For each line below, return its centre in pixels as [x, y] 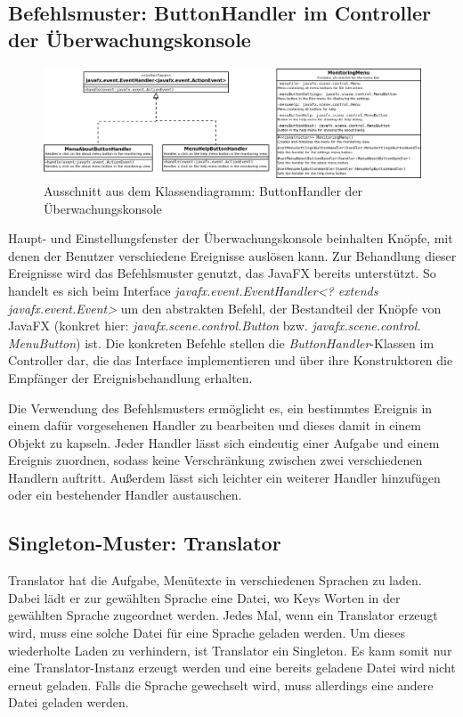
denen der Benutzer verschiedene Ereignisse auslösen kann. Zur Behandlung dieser [232, 255]
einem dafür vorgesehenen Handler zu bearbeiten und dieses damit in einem [215, 425]
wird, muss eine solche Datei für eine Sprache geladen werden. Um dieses [207, 633]
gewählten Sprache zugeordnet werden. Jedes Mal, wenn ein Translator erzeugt [223, 615]
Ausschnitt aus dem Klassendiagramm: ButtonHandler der [203, 190]
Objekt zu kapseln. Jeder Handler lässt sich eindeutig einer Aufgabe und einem [224, 442]
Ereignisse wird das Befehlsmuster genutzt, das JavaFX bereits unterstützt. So [222, 273]
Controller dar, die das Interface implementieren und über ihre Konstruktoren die [231, 360]
